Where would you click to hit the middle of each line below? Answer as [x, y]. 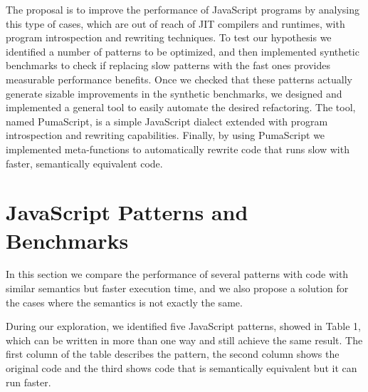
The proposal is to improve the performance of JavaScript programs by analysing [183, 9]
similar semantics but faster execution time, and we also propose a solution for [177, 288]
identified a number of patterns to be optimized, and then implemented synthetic [183, 51]
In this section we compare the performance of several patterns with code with [177, 274]
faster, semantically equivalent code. [84, 163]
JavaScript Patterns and [127, 212]
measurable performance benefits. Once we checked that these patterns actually [179, 79]
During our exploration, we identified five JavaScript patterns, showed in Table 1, [183, 326]
